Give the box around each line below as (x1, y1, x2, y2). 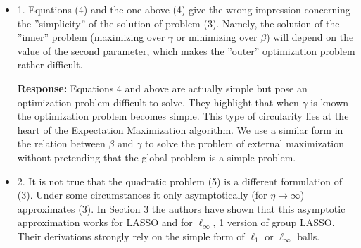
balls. (297, 228, 320, 243)
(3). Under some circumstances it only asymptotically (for (17, 187, 267, 202)
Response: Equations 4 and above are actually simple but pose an (17, 80, 308, 95)
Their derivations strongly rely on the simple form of (17, 228, 245, 243)
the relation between (17, 136, 106, 151)
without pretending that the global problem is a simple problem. (17, 149, 296, 164)
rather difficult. (17, 57, 83, 72)
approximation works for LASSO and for (17, 215, 193, 230)
